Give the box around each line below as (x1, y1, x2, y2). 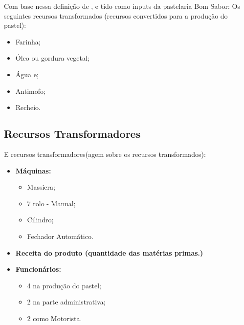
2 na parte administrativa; (27, 297, 106, 307)
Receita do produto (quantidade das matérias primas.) (15, 247, 203, 258)
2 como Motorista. (27, 313, 82, 323)
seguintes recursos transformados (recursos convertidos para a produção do (4, 10, 228, 21)
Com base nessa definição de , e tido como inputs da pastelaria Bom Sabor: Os (4, 1, 240, 11)
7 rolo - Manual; (27, 198, 76, 208)
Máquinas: (15, 165, 51, 175)
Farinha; (15, 36, 41, 46)
